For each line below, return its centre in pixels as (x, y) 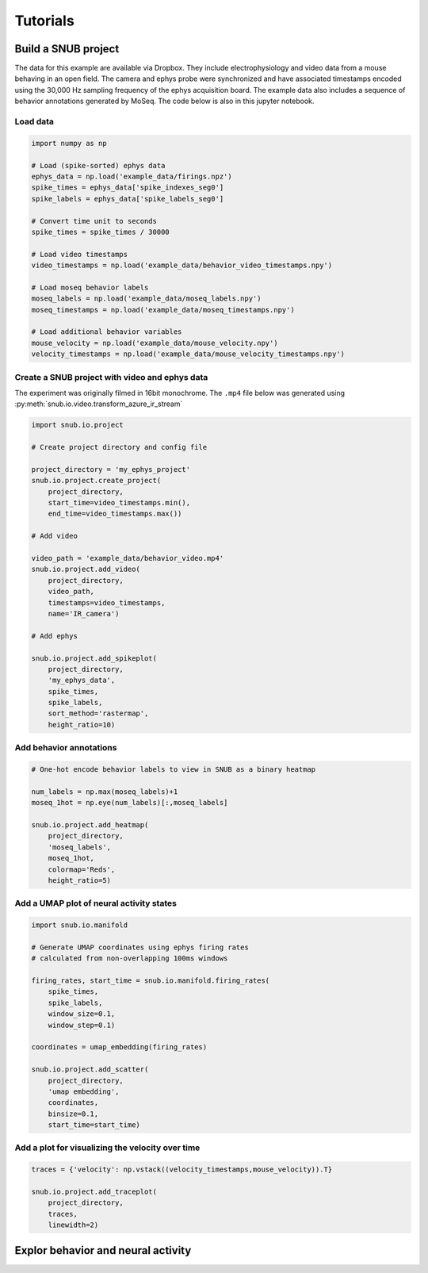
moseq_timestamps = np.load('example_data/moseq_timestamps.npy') (163, 310)
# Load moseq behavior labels (90, 287)
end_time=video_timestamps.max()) (115, 514)
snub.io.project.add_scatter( (90, 1070)
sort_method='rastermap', (98, 713)
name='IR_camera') (84, 613)
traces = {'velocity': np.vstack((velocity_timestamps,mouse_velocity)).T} (182, 1169)
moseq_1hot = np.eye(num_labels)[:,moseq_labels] (130, 803)
